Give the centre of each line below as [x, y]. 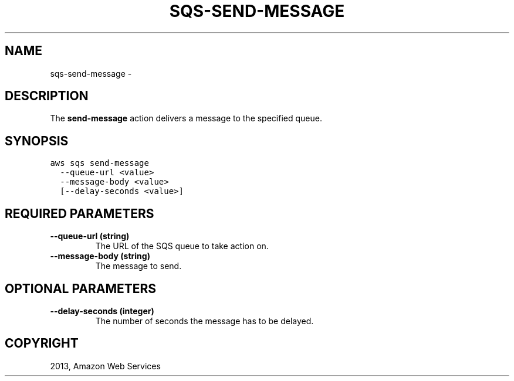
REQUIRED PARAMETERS [80, 213]
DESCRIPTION [47, 96]
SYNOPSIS [37, 141]
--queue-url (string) [90, 236]
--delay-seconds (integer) [102, 311]
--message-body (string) [100, 256]
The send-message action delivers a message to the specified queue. [186, 118]
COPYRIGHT [42, 343]
